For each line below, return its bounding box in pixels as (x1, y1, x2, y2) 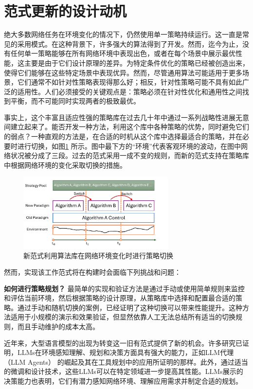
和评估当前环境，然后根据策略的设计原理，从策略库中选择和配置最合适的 (4, 293, 235, 303)
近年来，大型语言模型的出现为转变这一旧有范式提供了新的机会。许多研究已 (4, 337, 242, 348)
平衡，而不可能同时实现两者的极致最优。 (10, 96, 140, 106)
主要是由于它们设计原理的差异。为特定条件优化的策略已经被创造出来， (24, 57, 249, 68)
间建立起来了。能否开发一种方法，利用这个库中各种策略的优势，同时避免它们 (4, 122, 249, 132)
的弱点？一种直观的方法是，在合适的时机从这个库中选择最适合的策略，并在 (4, 131, 242, 141)
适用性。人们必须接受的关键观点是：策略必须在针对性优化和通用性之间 (17, 86, 242, 96)
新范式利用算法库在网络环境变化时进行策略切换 (23, 250, 173, 261)
